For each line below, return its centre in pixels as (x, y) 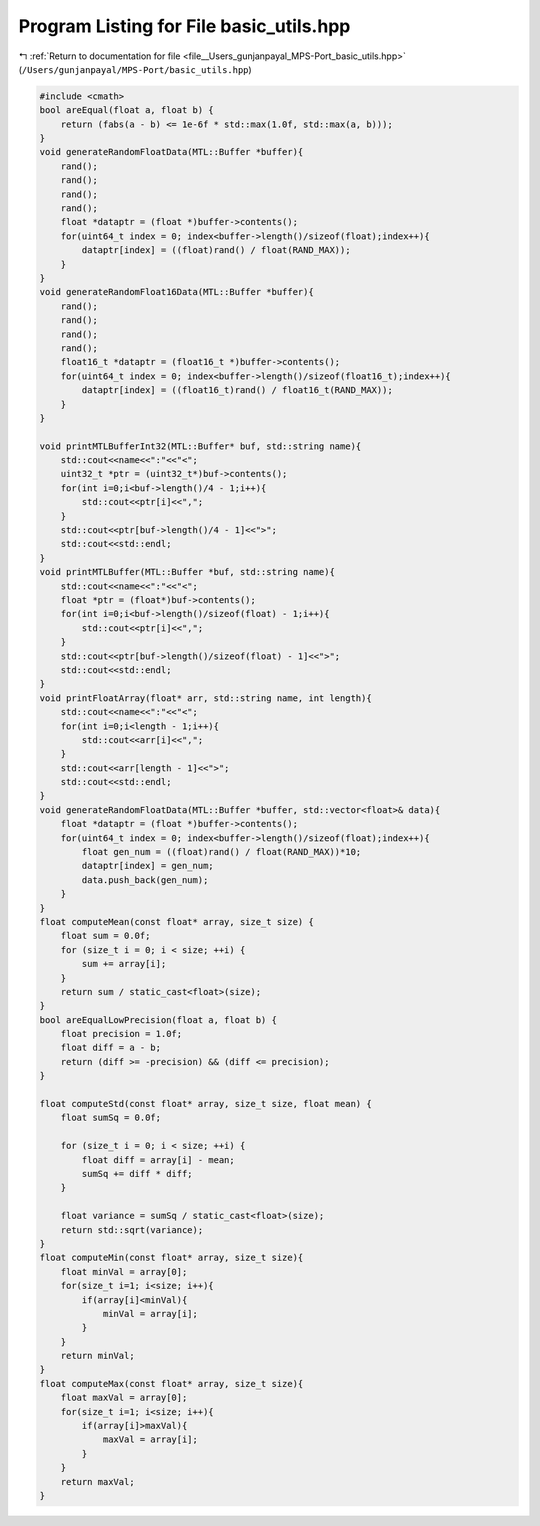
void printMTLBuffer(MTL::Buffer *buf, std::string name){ (187, 572)
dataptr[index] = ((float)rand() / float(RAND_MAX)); (216, 250)
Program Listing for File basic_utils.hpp (184, 26)
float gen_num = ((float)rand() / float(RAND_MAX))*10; (221, 852)
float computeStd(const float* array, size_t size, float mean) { (205, 1104)
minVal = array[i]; (150, 1313)
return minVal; (97, 1356)
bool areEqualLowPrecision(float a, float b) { (158, 1019)
